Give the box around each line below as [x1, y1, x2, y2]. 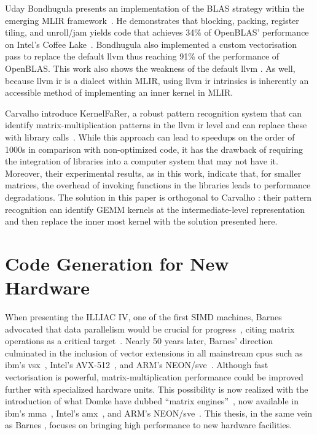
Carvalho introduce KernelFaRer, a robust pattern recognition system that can [5, 106, 302, 119]
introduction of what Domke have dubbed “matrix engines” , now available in [5, 395, 299, 407]
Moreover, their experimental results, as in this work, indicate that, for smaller [5, 166, 302, 179]
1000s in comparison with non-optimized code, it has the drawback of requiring [5, 142, 303, 155]
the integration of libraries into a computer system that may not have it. [5, 155, 278, 167]
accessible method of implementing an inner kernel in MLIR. [5, 86, 233, 99]
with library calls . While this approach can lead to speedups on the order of [5, 130, 295, 143]
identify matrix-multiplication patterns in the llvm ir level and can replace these [5, 118, 307, 131]
